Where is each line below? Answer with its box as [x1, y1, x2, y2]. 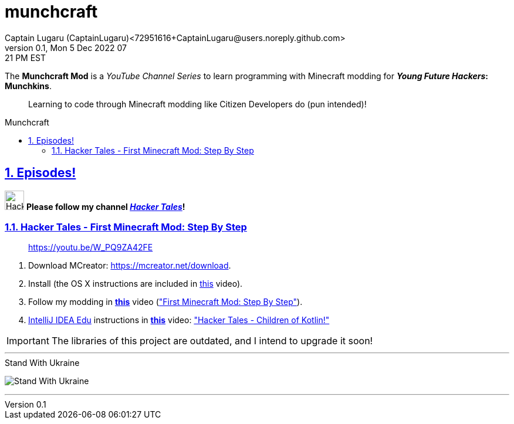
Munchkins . [5, 80, 52, 91]
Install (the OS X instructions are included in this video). [28, 279, 243, 289]
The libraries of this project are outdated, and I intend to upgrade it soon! [51, 335, 373, 347]
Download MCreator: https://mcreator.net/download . [28, 260, 231, 271]
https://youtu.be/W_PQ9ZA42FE [28, 242, 153, 253]
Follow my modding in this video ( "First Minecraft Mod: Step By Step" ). [28, 297, 303, 307]
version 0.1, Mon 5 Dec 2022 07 [5, 42, 127, 53]
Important [6, 335, 49, 347]
